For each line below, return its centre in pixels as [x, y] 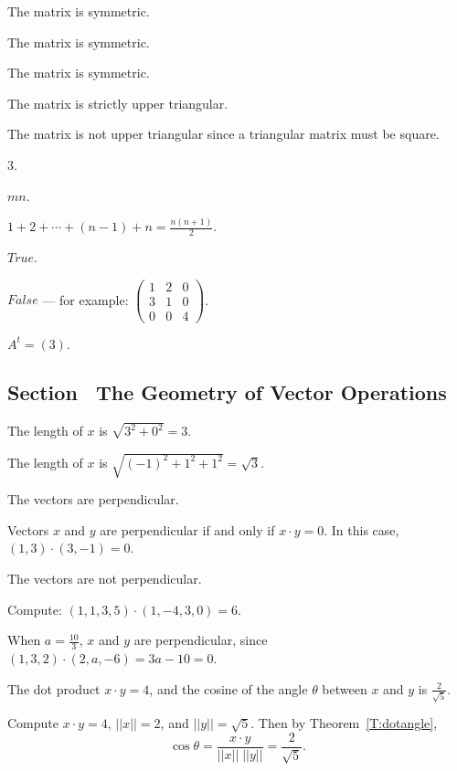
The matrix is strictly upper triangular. [118, 103]
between [345, 688]
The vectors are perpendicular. [93, 499]
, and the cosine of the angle [228, 688]
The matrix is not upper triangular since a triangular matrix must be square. [223, 134]
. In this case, [361, 529]
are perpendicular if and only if [187, 529]
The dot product [54, 688]
